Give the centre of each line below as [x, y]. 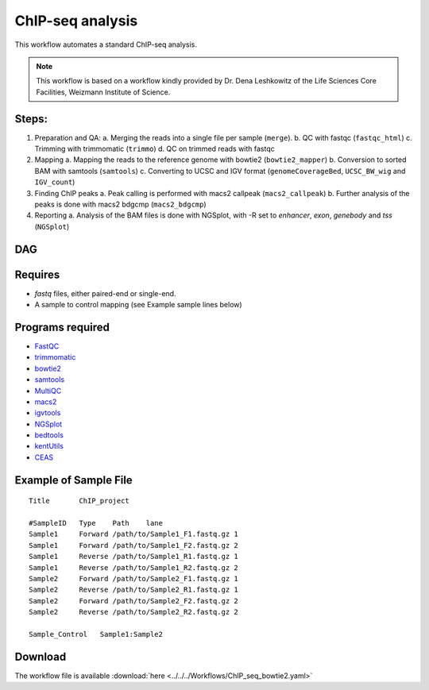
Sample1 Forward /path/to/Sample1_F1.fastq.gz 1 [133, 534]
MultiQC [48, 391]
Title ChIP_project [79, 501]
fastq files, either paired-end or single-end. [105, 293]
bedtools [49, 435]
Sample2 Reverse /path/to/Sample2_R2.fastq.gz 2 [133, 612]
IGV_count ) [55, 182]
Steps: [31, 119]
